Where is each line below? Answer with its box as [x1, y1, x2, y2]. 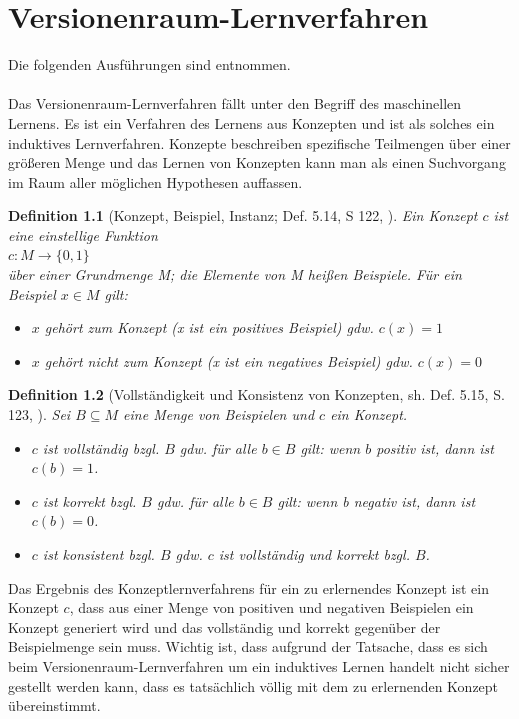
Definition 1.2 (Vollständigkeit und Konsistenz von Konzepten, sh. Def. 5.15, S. [8, 384, 505, 405]
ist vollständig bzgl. [42, 437, 160, 458]
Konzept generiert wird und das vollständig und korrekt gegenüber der [8, 616, 441, 637]
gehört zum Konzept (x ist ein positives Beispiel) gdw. [44, 317, 374, 338]
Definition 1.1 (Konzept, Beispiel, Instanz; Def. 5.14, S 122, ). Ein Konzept [8, 205, 478, 226]
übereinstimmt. [8, 695, 101, 716]
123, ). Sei [8, 404, 71, 425]
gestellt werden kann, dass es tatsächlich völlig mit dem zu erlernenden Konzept [8, 675, 499, 696]
